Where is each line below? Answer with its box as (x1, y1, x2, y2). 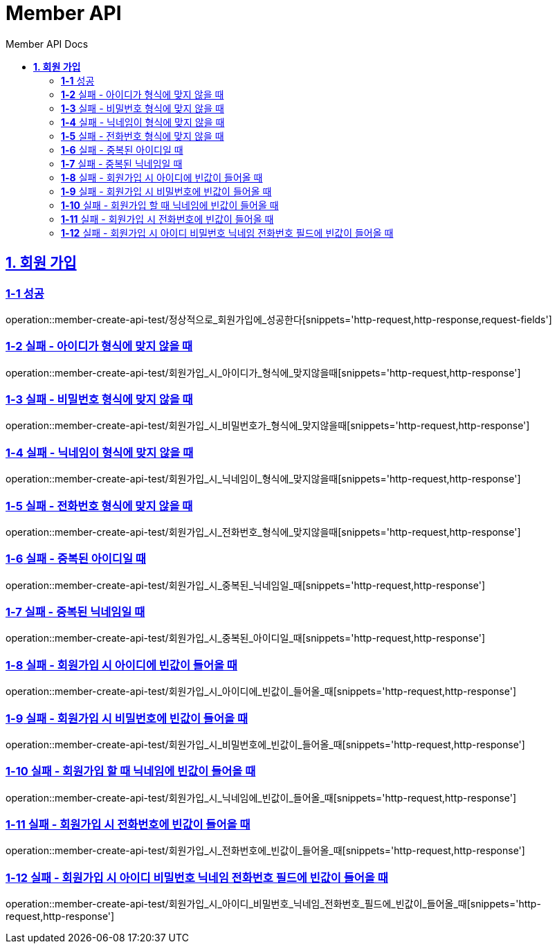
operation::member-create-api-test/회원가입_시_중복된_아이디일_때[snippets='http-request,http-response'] (6, 632, 485, 644)
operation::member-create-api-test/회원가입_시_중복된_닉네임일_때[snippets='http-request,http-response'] (6, 579, 485, 591)
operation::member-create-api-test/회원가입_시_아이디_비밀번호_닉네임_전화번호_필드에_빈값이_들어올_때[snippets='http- (6, 898, 541, 910)
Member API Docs (6, 37, 89, 50)
